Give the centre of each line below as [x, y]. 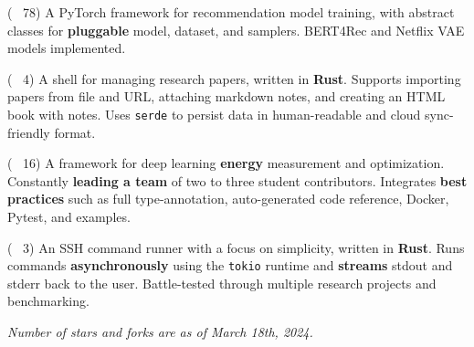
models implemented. [67, 48]
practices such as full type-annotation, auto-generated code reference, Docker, [228, 199]
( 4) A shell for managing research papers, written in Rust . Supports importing [234, 78]
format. [75, 132]
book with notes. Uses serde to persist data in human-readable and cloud [214, 114]
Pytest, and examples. [69, 216]
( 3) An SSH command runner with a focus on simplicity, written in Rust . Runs [236, 247]
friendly [29, 132]
